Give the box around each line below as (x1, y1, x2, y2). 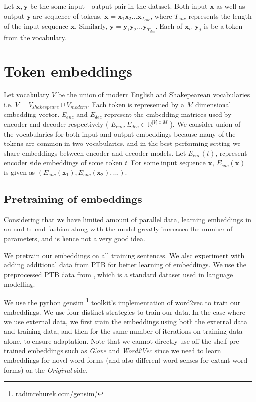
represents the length (188, 10, 252, 21)
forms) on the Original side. (4, 364, 88, 374)
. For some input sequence (127, 157, 206, 168)
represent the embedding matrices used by (104, 109, 232, 119)
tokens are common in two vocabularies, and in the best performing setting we (4, 138, 241, 148)
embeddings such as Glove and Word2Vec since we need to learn (28, 345, 221, 355)
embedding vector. (4, 109, 60, 119)
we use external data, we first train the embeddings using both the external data (4, 316, 247, 326)
